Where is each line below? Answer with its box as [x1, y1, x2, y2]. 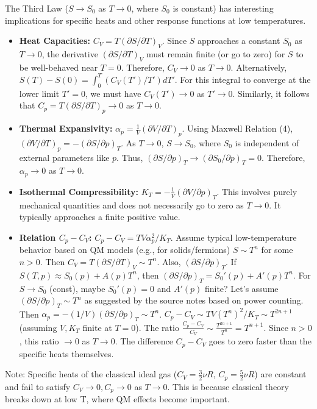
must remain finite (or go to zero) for [146, 47, 285, 60]
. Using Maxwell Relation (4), [182, 122, 293, 135]
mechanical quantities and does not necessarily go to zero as [19, 198, 244, 211]
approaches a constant [198, 34, 280, 47]
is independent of [235, 136, 299, 149]
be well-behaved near [19, 60, 98, 73]
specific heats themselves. [19, 347, 114, 360]
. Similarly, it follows [232, 87, 310, 99]
